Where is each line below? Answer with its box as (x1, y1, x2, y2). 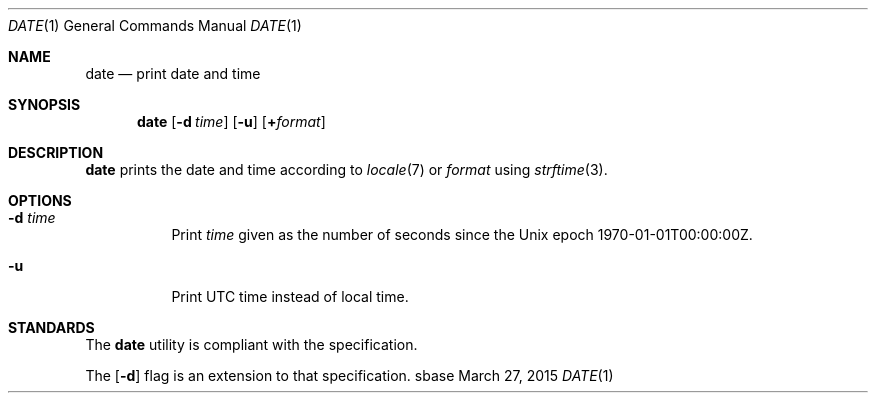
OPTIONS (8, 192, 72, 209)
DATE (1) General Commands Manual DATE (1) (8, 17, 302, 34)
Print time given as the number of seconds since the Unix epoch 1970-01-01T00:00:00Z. (171, 226, 753, 243)
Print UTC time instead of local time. (171, 288, 409, 305)
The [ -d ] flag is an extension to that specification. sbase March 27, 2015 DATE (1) (85, 367, 614, 384)
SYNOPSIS (8, 96, 81, 113)
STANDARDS (8, 319, 95, 336)
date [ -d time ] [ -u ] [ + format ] (137, 113, 326, 130)
